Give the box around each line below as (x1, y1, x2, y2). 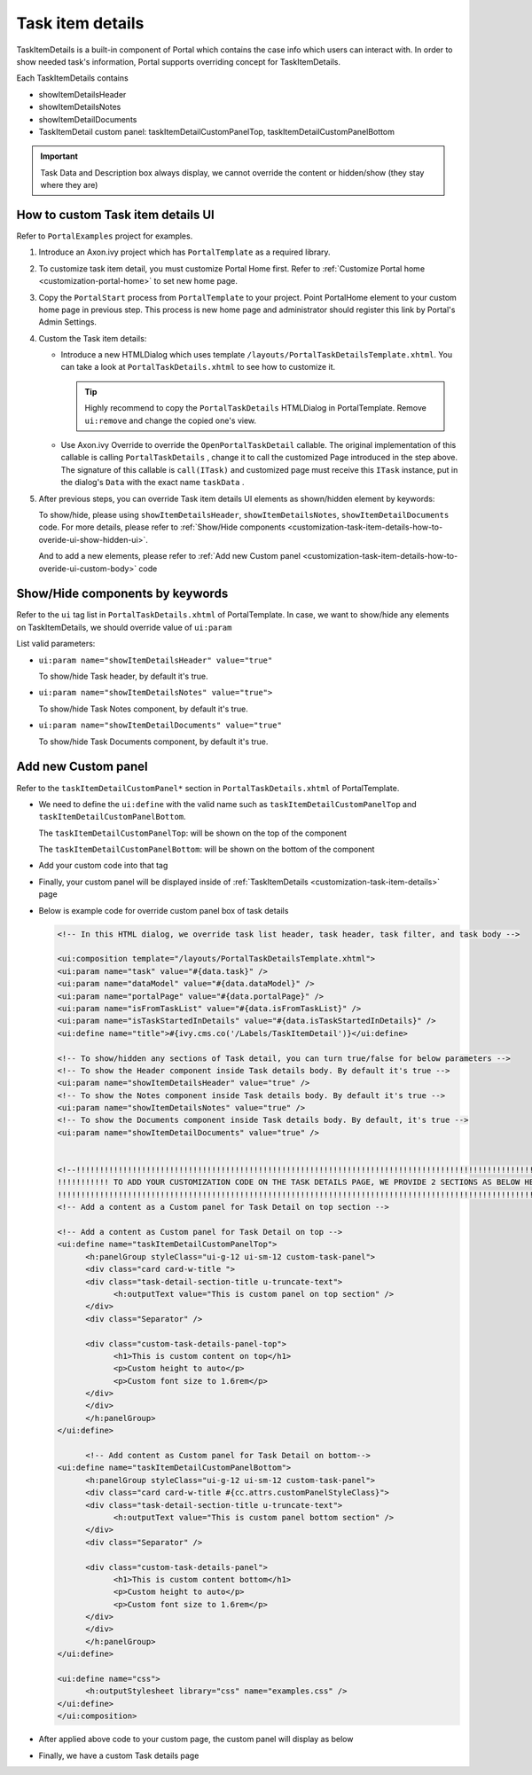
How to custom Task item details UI (16, 207, 215, 222)
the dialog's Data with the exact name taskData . (60, 477, 245, 488)
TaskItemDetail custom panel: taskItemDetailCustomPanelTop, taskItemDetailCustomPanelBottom (38, 126, 395, 137)
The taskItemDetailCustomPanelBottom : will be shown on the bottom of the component (38, 844, 375, 855)
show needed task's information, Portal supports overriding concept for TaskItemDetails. (16, 56, 341, 67)
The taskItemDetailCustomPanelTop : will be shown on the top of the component (38, 828, 348, 838)
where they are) (40, 180, 98, 191)
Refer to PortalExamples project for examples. (16, 231, 193, 241)
